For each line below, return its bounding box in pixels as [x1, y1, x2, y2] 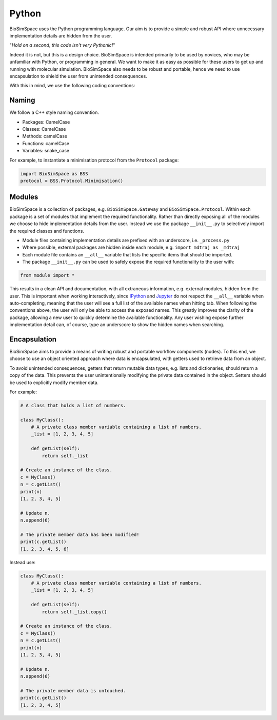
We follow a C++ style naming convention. [9, 109, 100, 115]
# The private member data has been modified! [20, 531, 140, 537]
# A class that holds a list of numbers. [20, 403, 126, 408]
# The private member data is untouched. [20, 688, 126, 693]
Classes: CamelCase [22, 126, 66, 132]
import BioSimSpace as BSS [20, 171, 88, 176]
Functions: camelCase [22, 140, 69, 146]
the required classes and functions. [9, 228, 85, 234]
